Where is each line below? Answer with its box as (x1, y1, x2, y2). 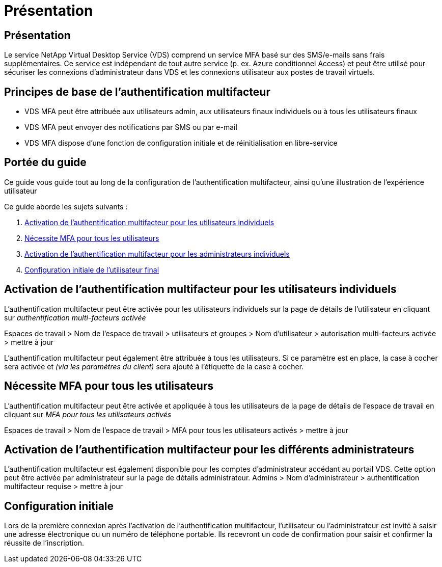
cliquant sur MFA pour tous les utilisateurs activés (4, 410, 172, 419)
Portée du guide (4, 156, 87, 169)
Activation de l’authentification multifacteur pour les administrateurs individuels (24, 249, 290, 258)
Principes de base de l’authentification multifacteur (4, 85, 270, 98)
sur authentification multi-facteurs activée (4, 313, 146, 322)
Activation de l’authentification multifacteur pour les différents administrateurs (4, 443, 415, 456)
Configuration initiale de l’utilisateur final (24, 265, 159, 274)
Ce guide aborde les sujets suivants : (4, 202, 128, 211)
